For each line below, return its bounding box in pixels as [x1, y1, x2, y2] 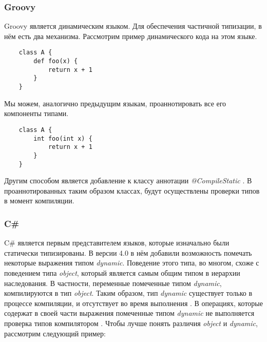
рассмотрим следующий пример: [4, 328, 106, 338]
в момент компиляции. [4, 195, 74, 206]
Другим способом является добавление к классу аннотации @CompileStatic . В [4, 175, 252, 186]
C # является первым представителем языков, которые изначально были [4, 237, 230, 248]
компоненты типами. [4, 108, 69, 119]
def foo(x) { [33, 58, 78, 65]
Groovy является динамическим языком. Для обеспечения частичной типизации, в [4, 21, 262, 31]
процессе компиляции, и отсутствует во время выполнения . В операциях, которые [4, 297, 263, 308]
